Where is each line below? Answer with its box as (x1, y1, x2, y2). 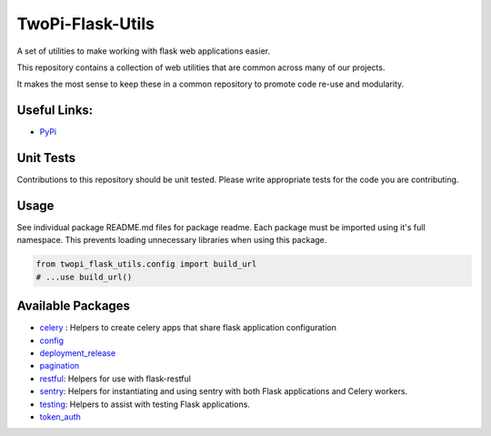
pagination (39, 360, 80, 371)
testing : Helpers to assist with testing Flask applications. (39, 399, 250, 410)
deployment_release (39, 348, 116, 359)
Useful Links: (16, 103, 94, 118)
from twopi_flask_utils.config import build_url (35, 259, 257, 269)
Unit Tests (16, 150, 76, 166)
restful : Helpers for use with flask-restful (39, 373, 191, 384)
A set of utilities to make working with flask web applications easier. (16, 46, 271, 56)
